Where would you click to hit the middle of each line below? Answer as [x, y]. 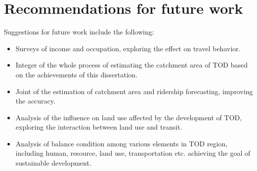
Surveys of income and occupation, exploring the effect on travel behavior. [128, 48]
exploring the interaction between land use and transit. [99, 127]
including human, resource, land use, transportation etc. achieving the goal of [133, 153]
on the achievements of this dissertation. [77, 74]
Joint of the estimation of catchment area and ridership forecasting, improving [134, 91]
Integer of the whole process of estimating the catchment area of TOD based [131, 65]
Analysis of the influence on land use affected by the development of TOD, [129, 117]
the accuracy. [35, 101]
